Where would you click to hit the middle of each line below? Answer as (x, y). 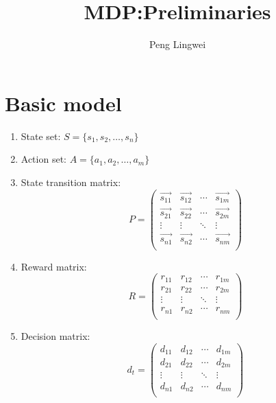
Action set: (43, 159)
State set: (41, 136)
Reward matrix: (54, 266)
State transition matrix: (71, 182)
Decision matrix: (55, 335)
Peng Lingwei (177, 44)
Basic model (63, 103)
